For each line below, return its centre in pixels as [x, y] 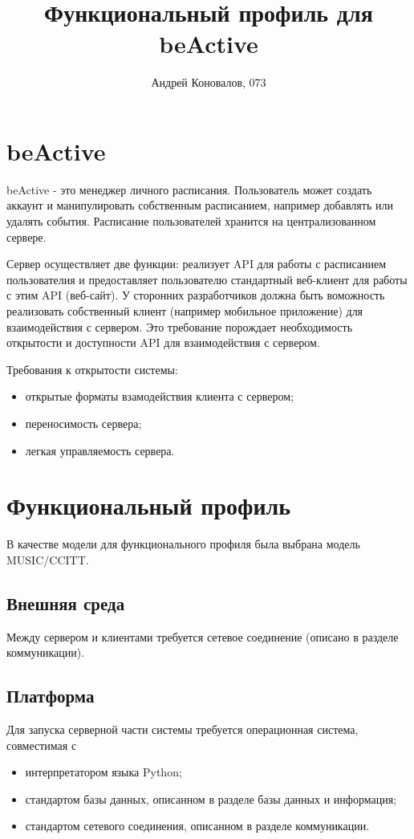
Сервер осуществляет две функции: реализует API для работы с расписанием [197, 264]
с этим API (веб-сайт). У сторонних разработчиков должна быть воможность [196, 295]
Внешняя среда [66, 603]
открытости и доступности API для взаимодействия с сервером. [163, 342]
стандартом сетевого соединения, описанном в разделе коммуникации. [197, 826]
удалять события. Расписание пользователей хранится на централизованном [191, 221]
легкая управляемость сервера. [100, 450]
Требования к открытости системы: [92, 369]
